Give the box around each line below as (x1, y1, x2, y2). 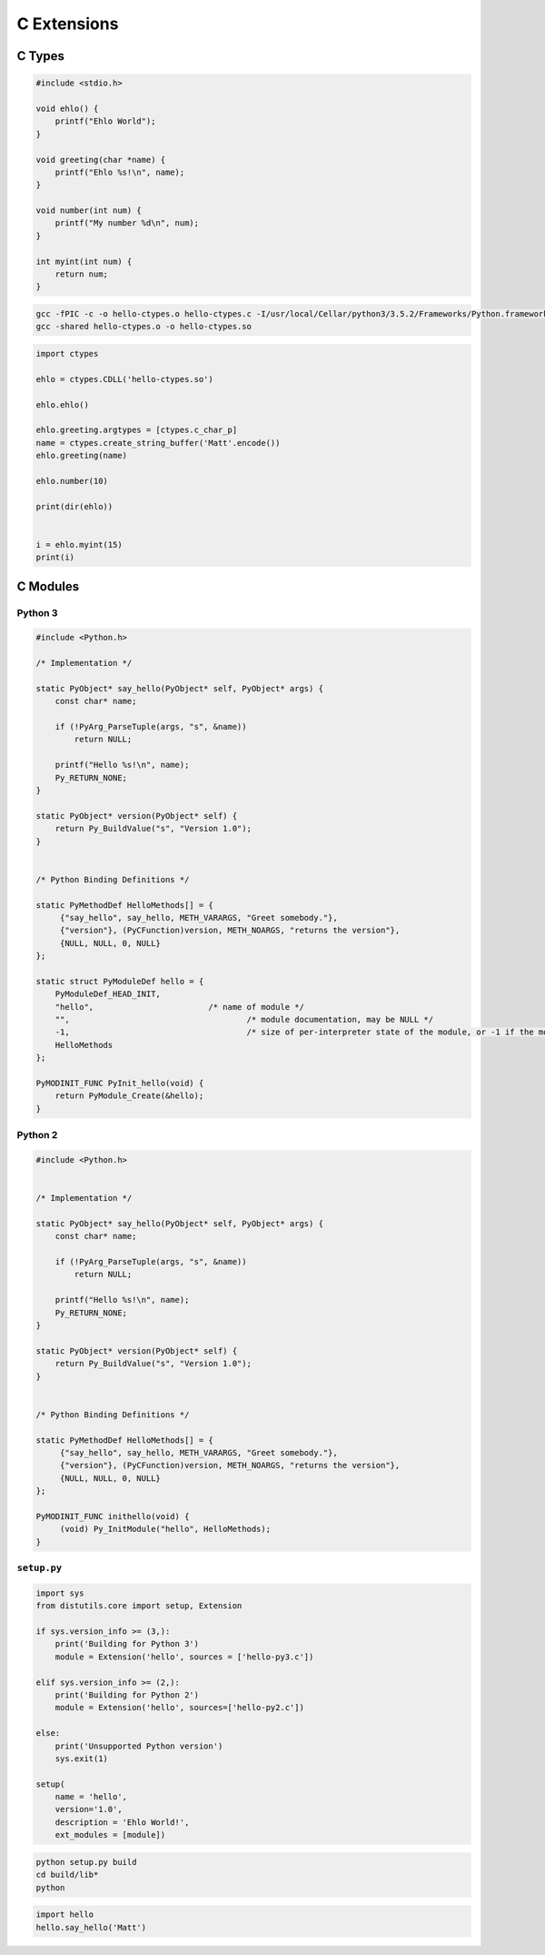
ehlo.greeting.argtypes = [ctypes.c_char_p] (35, 425, 238, 436)
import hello (35, 1910, 94, 1920)
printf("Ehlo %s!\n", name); (54, 166, 185, 177)
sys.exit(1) (54, 1753, 109, 1764)
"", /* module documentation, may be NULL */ (54, 1014, 434, 1025)
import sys (35, 1587, 84, 1598)
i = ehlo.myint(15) (35, 539, 123, 549)
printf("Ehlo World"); (54, 116, 156, 126)
